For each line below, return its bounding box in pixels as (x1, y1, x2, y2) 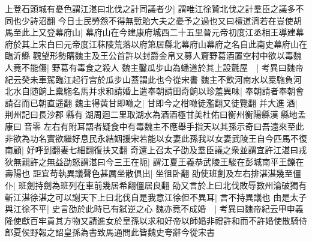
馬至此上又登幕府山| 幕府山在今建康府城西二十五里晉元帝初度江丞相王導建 (5, 26, 296, 38)
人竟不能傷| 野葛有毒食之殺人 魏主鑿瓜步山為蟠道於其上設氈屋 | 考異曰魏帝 (5, 61, 304, 73)
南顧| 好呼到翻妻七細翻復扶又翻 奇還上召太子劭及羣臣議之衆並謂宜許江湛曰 (5, 144, 299, 156)
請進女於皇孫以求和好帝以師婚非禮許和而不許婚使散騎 (88, 214, 299, 226)
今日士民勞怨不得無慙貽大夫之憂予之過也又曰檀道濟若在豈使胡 (58, 14, 302, 26)
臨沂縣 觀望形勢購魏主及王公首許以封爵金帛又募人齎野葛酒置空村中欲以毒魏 (5, 49, 302, 62)
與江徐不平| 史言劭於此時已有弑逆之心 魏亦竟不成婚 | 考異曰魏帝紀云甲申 (5, 202, 295, 215)
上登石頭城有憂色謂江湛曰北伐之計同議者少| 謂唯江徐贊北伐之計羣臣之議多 (5, 2, 296, 14)
